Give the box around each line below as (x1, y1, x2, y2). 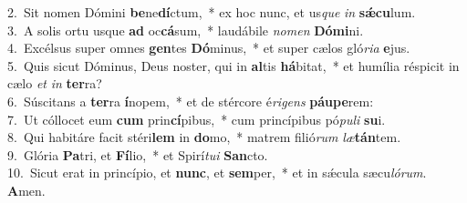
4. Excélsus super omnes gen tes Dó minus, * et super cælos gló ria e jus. (7, 38, 410, 57)
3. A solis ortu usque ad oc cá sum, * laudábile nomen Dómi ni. (7, 20, 364, 39)
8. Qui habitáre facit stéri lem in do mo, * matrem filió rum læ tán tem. (7, 127, 401, 147)
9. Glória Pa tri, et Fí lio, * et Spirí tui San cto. (7, 145, 268, 164)
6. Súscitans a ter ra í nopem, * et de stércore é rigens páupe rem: (7, 91, 374, 110)
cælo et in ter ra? (7, 74, 102, 93)
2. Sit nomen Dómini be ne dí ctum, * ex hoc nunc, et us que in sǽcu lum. (7, 3, 416, 21)
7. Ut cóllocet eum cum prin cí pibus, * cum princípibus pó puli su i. (7, 109, 386, 128)
